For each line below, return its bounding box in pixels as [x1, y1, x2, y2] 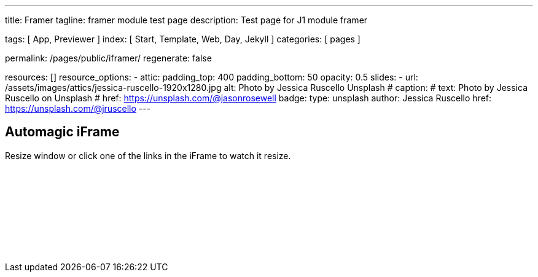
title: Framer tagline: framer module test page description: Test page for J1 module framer [5, 15, 368, 25]
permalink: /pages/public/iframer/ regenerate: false [5, 53, 212, 63]
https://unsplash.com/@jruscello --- [5, 103, 151, 114]
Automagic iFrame [5, 124, 120, 140]
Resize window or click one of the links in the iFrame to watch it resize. [5, 150, 291, 161]
